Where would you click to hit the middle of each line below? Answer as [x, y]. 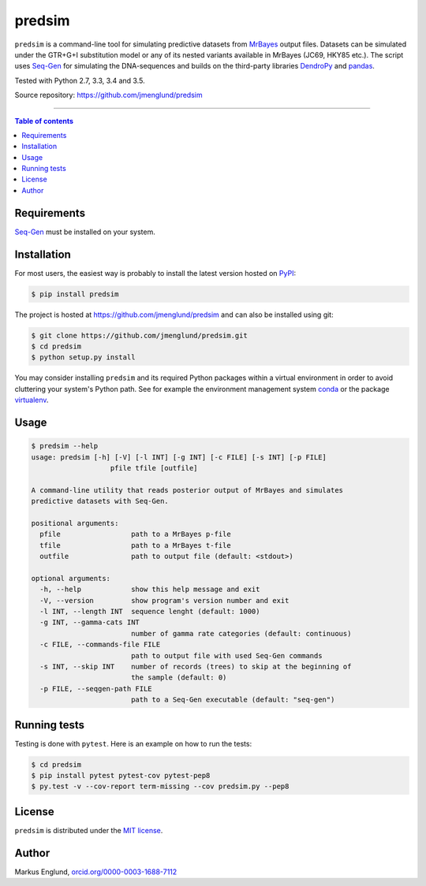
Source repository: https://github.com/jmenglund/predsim [108, 95]
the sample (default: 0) [179, 678]
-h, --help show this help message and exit [150, 590]
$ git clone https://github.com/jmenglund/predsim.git [139, 335]
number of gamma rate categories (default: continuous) [241, 633]
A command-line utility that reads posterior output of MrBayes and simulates [187, 490]
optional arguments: [71, 578]
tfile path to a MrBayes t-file [136, 545]
